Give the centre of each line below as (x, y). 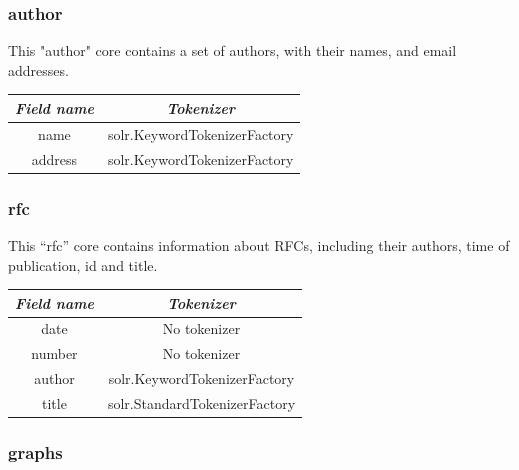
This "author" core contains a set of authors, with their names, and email (232, 50)
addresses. (38, 69)
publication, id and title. (83, 264)
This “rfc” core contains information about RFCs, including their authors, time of (259, 244)
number (54, 353)
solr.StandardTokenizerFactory (201, 402)
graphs (35, 451)
